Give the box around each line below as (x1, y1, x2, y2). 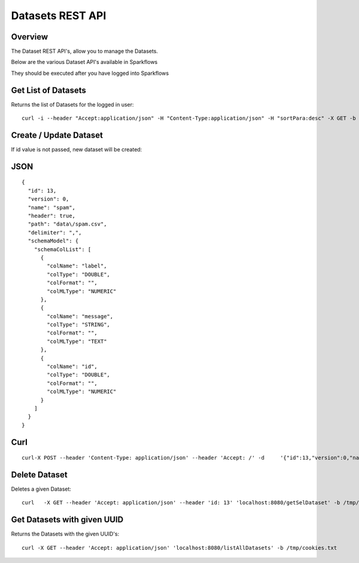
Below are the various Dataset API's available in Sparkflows (11, 59, 158, 66)
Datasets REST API (11, 9, 107, 22)
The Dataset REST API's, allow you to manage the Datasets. (11, 48, 159, 55)
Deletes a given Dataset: (11, 485, 72, 493)
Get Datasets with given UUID (11, 515, 124, 525)
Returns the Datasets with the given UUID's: (11, 530, 120, 538)
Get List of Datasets (11, 85, 87, 95)
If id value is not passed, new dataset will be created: (11, 146, 142, 153)
